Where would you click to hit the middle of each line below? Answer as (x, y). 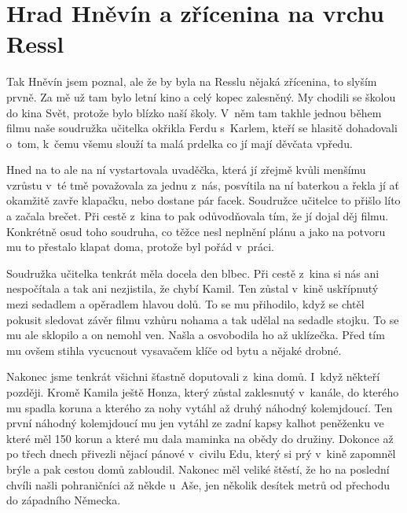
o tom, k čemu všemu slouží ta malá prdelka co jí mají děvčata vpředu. (180, 143)
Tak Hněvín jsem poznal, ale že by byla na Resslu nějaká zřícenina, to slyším (192, 81)
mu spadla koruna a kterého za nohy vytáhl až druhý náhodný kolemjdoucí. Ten (200, 407)
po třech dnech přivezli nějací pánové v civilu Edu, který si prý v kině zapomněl (201, 454)
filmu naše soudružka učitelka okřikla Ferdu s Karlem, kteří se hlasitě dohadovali (202, 128)
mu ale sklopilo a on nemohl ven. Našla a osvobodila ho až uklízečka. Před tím (196, 335)
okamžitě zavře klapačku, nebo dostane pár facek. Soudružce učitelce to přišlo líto (203, 200)
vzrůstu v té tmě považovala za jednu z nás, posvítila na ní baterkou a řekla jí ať (203, 185)
